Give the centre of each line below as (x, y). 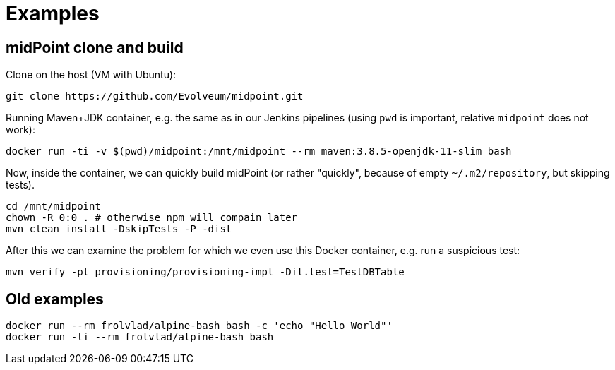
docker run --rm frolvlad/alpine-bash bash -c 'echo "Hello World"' (199, 326)
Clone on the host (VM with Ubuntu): (91, 75)
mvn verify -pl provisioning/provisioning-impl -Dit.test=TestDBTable (205, 272)
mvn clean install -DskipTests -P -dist (119, 229)
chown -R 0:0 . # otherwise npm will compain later (152, 218)
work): (20, 130)
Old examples (55, 299)
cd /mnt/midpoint (53, 207)
